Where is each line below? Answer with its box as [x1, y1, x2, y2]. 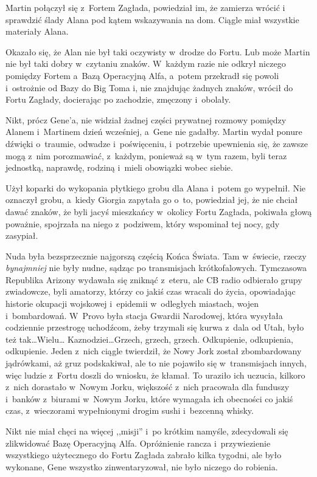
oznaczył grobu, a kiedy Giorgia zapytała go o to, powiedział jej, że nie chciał [5, 193, 298, 206]
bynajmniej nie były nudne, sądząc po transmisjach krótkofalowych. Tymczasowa [5, 261, 307, 274]
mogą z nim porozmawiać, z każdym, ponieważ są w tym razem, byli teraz [5, 149, 287, 162]
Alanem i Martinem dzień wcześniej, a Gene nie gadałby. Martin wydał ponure [5, 125, 302, 138]
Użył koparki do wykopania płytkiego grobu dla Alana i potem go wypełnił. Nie [5, 181, 305, 194]
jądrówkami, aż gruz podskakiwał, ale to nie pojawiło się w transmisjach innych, [5, 357, 307, 369]
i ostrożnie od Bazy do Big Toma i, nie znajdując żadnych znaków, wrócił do [5, 81, 293, 94]
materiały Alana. [5, 25, 69, 38]
